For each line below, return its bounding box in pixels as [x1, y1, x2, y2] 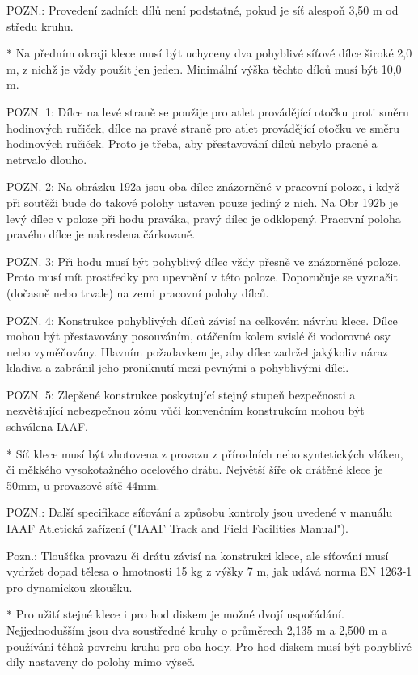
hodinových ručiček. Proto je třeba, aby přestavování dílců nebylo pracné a [6, 135, 378, 152]
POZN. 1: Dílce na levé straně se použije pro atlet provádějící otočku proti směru [6, 103, 409, 120]
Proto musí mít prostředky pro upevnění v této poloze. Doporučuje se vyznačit [6, 268, 398, 285]
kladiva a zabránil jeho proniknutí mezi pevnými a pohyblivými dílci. [6, 359, 349, 376]
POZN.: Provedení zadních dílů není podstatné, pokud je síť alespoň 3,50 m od [6, 2, 399, 18]
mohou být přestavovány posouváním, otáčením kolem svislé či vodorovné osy [6, 327, 391, 344]
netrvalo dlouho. [6, 150, 87, 167]
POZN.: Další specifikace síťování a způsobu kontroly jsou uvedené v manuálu [6, 504, 393, 521]
